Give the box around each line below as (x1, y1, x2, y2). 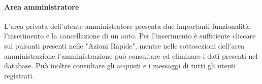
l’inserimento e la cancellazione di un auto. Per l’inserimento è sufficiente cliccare (4, 30, 256, 41)
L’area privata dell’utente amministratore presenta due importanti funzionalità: (4, 20, 251, 31)
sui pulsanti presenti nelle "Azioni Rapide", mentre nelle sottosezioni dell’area (4, 40, 245, 51)
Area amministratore (4, 1, 79, 12)
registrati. (4, 70, 35, 80)
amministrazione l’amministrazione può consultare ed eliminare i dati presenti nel (4, 50, 258, 61)
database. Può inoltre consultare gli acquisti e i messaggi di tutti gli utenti (4, 60, 236, 71)
